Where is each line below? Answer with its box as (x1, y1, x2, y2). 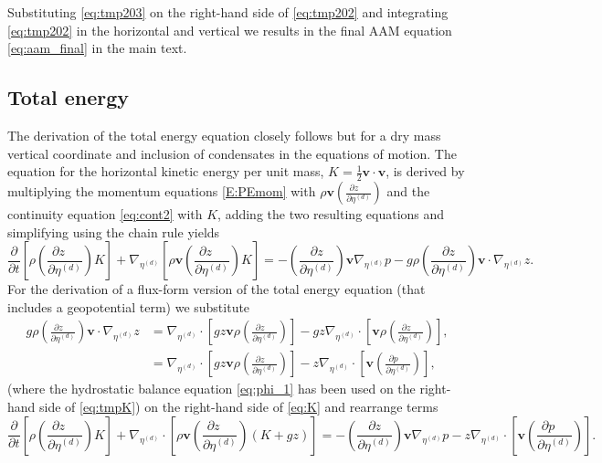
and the (386, 182, 430, 200)
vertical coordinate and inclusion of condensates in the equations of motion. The (7, 143, 457, 163)
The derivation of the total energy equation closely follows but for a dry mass (7, 125, 441, 144)
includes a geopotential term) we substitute (7, 297, 250, 316)
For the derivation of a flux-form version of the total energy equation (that (7, 279, 426, 299)
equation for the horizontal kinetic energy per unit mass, (7, 162, 324, 181)
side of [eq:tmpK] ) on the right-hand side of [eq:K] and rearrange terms (39, 397, 438, 416)
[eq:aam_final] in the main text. (7, 38, 187, 58)
